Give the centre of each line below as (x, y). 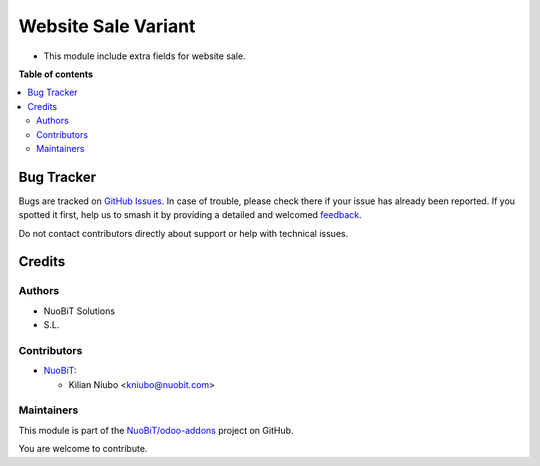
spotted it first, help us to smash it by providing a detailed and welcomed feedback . (190, 215)
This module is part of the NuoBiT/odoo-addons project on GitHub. (156, 430)
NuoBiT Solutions (79, 311)
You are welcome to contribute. (83, 449)
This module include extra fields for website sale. (144, 56)
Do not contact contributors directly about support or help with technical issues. (183, 233)
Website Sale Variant (107, 26)
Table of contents (56, 74)
